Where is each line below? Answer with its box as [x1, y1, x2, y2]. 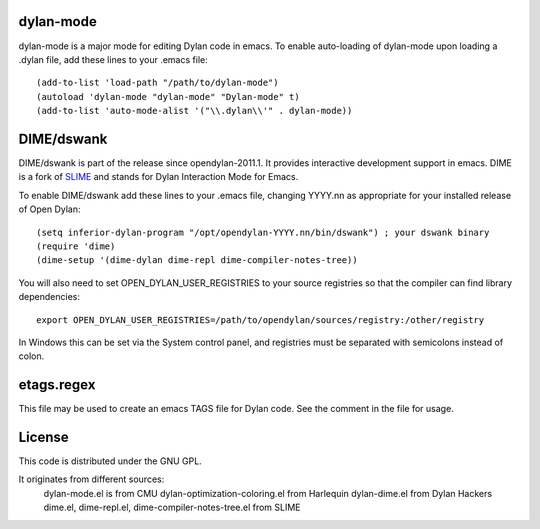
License [18, 429, 69, 445]
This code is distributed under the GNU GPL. [18, 455, 202, 467]
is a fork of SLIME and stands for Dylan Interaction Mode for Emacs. [18, 171, 299, 183]
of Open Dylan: [18, 203, 81, 215]
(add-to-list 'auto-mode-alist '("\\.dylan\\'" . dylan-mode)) [36, 105, 353, 117]
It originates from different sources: [18, 473, 165, 485]
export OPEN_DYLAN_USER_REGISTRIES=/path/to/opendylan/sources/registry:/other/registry [36, 314, 485, 325]
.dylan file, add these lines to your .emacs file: [18, 53, 209, 65]
